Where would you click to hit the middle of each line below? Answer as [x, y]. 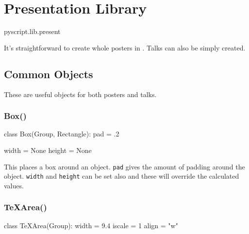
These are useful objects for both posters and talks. [80, 94]
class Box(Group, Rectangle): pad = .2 [62, 134]
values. [14, 185]
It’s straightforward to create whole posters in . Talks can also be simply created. [125, 47]
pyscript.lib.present [32, 31]
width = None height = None [48, 150]
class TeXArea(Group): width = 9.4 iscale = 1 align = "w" [91, 225]
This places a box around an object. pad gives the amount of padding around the [124, 166]
